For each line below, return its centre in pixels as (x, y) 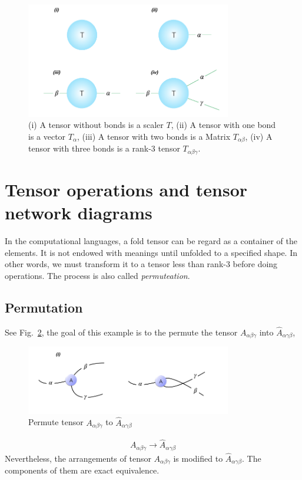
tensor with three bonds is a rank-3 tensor (104, 148)
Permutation (44, 307)
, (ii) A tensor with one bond (223, 125)
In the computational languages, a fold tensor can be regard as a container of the (151, 240)
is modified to (198, 458)
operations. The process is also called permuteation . (97, 275)
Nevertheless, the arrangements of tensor (78, 458)
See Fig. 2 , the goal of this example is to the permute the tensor (121, 332)
